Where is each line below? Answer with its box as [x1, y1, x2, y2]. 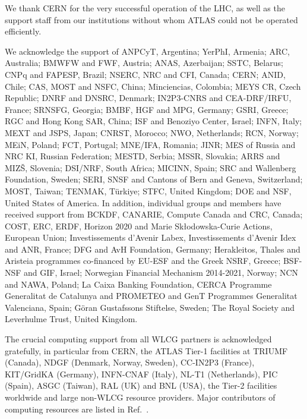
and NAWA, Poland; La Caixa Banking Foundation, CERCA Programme [5, 278, 272, 290]
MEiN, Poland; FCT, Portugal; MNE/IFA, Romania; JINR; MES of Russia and [5, 138, 296, 150]
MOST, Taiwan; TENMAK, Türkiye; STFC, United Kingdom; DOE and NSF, [5, 184, 292, 197]
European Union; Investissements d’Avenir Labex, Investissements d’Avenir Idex [5, 231, 296, 244]
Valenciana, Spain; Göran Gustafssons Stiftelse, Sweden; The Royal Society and [5, 301, 295, 313]
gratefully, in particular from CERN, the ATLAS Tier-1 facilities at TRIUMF [5, 344, 288, 357]
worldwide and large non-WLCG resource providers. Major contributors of [5, 391, 276, 403]
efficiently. [5, 25, 42, 37]
